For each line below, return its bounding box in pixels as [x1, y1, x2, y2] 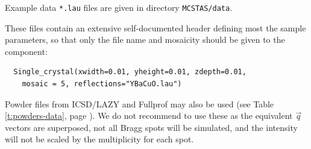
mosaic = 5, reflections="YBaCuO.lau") [22, 80, 182, 89]
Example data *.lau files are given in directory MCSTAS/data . [5, 1, 233, 13]
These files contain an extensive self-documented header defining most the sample [5, 21, 306, 34]
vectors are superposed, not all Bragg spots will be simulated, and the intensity [5, 121, 298, 133]
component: [5, 45, 48, 57]
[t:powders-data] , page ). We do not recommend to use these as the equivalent [5, 109, 293, 122]
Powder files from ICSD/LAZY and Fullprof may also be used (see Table [5, 97, 274, 110]
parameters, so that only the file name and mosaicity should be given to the [5, 33, 285, 46]
